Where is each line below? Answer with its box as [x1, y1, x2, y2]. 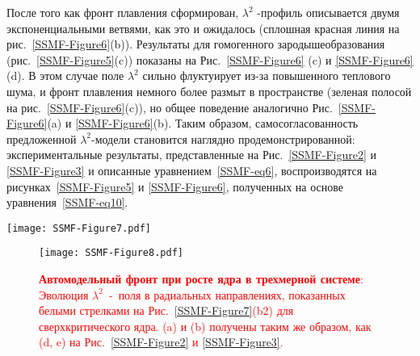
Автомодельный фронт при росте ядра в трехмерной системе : [39, 270, 363, 287]
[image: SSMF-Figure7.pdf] [6, 222, 151, 234]
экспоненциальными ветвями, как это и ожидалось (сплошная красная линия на [6, 19, 400, 36]
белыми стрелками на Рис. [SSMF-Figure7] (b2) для [39, 302, 294, 319]
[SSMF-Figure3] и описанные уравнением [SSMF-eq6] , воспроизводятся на [6, 161, 377, 178]
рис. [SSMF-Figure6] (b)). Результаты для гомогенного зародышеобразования [6, 36, 385, 52]
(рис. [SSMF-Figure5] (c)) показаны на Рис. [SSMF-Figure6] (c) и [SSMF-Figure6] [6, 51, 414, 68]
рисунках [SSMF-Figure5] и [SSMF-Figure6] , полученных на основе [6, 178, 344, 195]
